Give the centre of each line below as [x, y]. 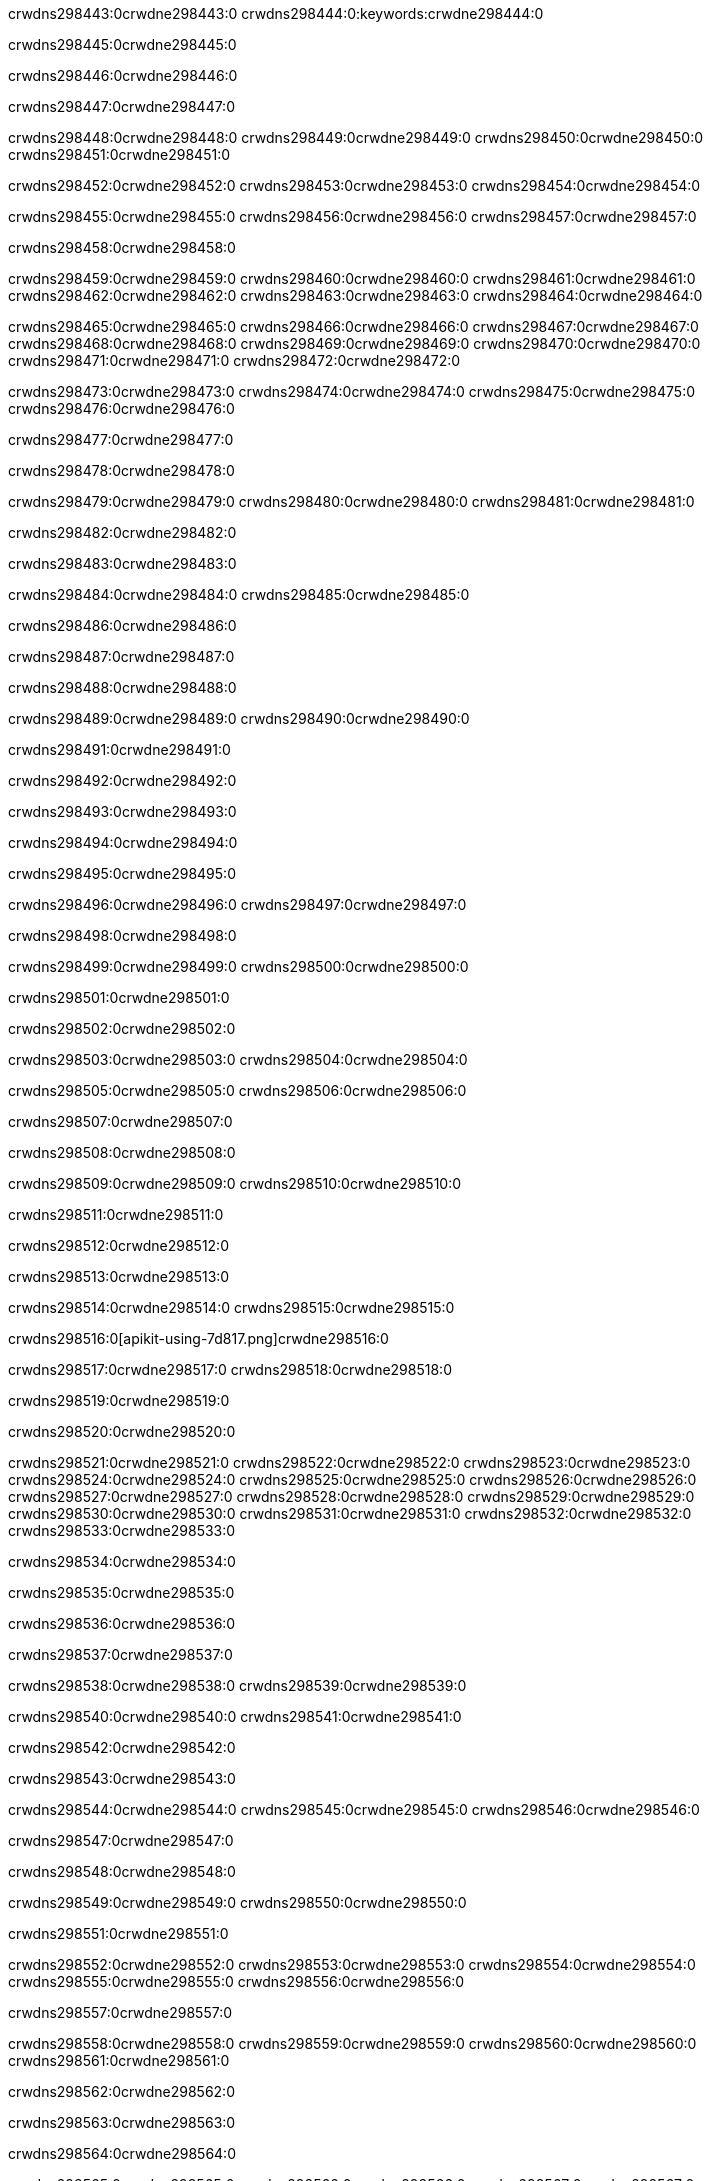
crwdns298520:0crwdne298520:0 [122, 1431]
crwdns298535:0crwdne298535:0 [121, 1592]
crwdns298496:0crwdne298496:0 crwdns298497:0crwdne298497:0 [237, 904]
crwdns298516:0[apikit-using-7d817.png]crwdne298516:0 [198, 1338]
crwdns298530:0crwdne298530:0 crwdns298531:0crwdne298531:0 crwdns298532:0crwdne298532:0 [350, 1513]
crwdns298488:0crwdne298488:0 [122, 687]
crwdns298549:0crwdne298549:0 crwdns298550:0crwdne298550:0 [237, 1902]
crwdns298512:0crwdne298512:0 [118, 1245]
